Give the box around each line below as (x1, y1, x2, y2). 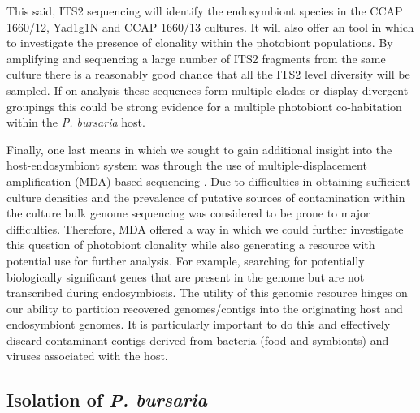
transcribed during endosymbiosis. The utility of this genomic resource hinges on (6, 284, 408, 301)
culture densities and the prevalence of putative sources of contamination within (6, 188, 405, 205)
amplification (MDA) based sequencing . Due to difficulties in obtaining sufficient (6, 172, 411, 189)
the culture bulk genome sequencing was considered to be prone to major (6, 204, 370, 222)
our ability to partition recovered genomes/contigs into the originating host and (6, 299, 403, 316)
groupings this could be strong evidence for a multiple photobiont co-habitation (6, 97, 402, 114)
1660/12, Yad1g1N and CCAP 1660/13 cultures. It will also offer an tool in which (6, 18, 414, 35)
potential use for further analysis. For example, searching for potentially (6, 252, 365, 269)
